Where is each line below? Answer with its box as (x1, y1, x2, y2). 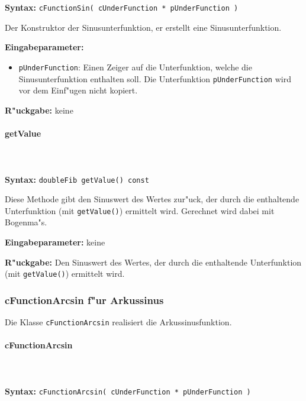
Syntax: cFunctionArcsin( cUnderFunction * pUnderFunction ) (5, 384, 251, 397)
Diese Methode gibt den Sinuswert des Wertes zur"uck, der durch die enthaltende (5, 193, 299, 205)
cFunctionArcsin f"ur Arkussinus (5, 292, 164, 307)
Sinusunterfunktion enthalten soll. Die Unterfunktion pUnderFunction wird (18, 72, 291, 85)
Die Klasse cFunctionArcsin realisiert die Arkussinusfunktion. (5, 316, 232, 328)
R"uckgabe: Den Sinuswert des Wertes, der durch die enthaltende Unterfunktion (5, 256, 302, 268)
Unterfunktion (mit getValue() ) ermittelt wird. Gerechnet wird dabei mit (5, 204, 275, 216)
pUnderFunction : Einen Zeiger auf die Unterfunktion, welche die (18, 61, 252, 73)
